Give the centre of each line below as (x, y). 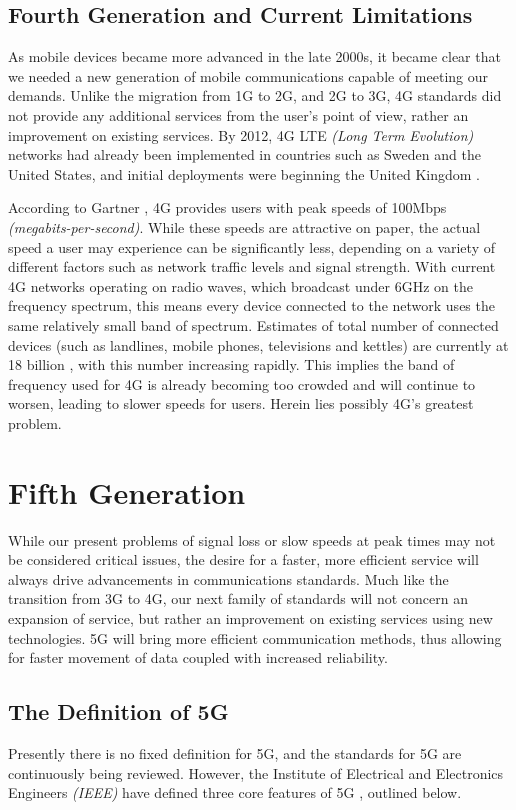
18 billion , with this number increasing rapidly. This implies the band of (231, 364)
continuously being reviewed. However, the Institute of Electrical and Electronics (256, 772)
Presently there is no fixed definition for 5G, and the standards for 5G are (235, 752)
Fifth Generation (127, 491)
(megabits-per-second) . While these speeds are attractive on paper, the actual (244, 226)
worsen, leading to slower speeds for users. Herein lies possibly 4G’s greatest (241, 403)
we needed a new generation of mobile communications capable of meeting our (248, 75)
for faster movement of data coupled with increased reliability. (198, 657)
